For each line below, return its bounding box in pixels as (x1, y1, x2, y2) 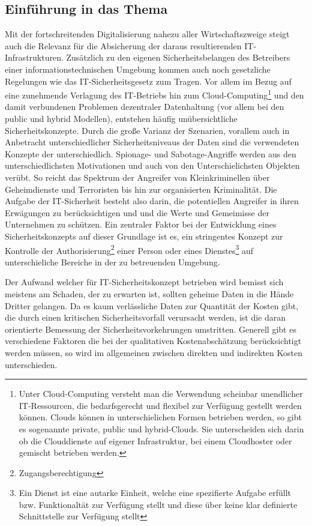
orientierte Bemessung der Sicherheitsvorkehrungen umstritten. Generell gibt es (5, 322, 296, 335)
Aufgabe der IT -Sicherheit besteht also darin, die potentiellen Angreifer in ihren (5, 195, 299, 207)
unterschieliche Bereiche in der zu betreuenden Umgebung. (5, 255, 220, 268)
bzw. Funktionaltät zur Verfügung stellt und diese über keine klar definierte (19, 498, 298, 510)
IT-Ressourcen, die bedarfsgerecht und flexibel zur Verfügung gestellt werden (19, 399, 302, 411)
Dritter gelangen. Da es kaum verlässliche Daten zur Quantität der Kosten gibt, (5, 299, 299, 312)
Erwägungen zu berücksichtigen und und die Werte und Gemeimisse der (5, 206, 269, 219)
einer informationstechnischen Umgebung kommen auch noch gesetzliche (5, 62, 271, 75)
